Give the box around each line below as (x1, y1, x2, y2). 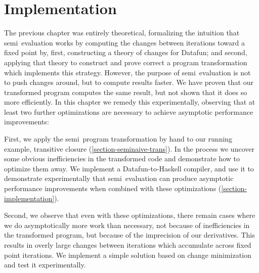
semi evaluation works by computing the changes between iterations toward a (4, 37, 245, 48)
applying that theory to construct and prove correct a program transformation (4, 57, 247, 67)
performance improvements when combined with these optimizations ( (4, 183, 222, 194)
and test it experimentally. (4, 259, 86, 270)
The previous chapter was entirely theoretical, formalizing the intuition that (4, 27, 240, 38)
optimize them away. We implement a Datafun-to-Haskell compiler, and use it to (4, 163, 254, 173)
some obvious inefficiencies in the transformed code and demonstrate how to (4, 153, 240, 164)
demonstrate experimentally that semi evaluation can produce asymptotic (4, 173, 234, 184)
